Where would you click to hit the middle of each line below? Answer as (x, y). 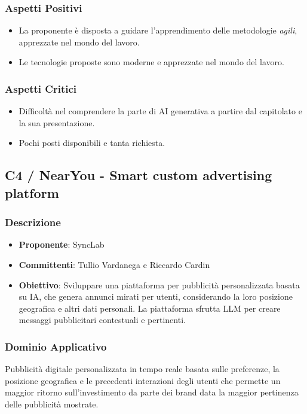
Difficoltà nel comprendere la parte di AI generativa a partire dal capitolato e (160, 111)
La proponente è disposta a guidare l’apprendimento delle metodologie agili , (158, 30)
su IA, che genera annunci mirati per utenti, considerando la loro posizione (156, 296)
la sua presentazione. (57, 122)
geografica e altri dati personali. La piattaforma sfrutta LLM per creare (150, 308)
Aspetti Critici (41, 88)
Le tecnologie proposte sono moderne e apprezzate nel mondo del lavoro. (151, 62)
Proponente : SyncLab (62, 244)
